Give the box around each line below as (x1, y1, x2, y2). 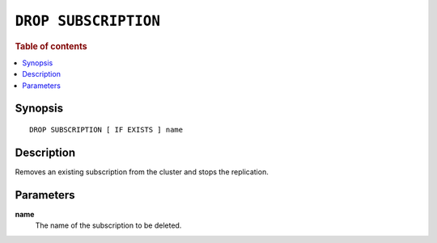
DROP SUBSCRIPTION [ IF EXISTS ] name (29, 125, 184, 134)
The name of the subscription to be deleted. (35, 220, 182, 230)
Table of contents (15, 40, 88, 52)
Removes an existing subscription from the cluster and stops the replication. (15, 166, 269, 177)
